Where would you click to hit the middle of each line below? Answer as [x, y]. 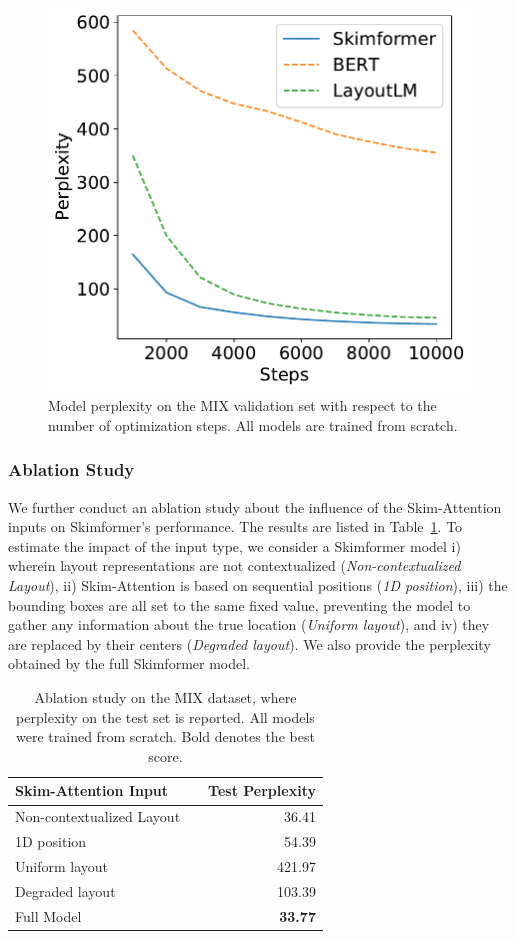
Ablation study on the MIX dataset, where [165, 697]
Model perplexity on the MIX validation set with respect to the [242, 405]
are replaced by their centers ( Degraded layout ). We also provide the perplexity [249, 643]
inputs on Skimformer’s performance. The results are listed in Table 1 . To [235, 526]
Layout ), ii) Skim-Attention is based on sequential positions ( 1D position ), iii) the [258, 585]
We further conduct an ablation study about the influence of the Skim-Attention [255, 506]
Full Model [48, 915]
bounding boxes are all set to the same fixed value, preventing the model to [239, 604]
